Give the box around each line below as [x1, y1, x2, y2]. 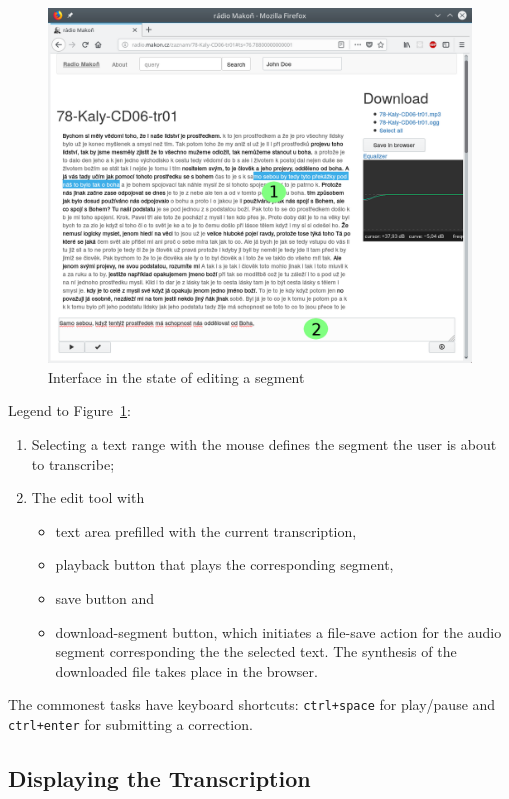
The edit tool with [31, 487, 145, 508]
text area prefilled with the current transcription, [55, 520, 357, 541]
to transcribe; [31, 453, 115, 474]
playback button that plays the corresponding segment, [55, 554, 394, 575]
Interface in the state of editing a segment [48, 366, 305, 387]
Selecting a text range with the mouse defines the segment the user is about [31, 434, 497, 455]
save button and [55, 588, 155, 609]
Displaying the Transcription [8, 763, 311, 794]
